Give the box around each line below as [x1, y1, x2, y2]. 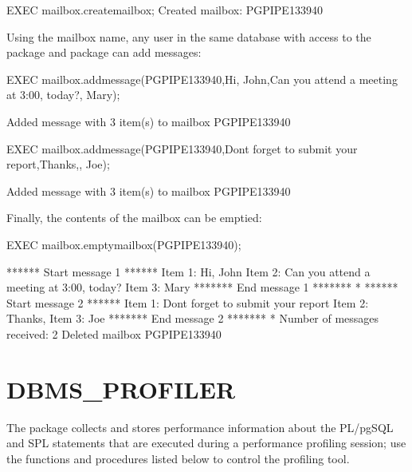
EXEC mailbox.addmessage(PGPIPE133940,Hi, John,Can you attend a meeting [6, 70, 398, 87]
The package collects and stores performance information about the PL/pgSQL [6, 418, 394, 435]
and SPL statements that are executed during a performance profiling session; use [6, 434, 406, 451]
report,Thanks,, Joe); [6, 156, 110, 173]
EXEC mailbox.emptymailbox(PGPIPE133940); [6, 236, 241, 252]
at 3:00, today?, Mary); [6, 86, 120, 103]
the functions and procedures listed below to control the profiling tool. [6, 450, 350, 466]
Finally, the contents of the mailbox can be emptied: [6, 209, 262, 226]
